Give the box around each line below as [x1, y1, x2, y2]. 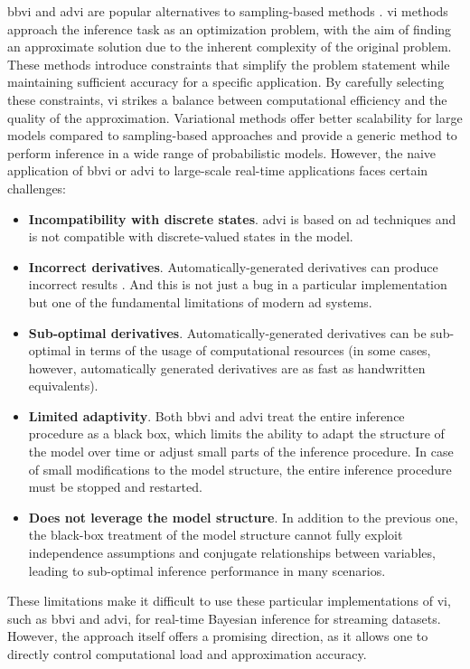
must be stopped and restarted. [28, 477, 202, 496]
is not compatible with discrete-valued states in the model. [28, 227, 353, 246]
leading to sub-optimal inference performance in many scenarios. [28, 561, 386, 579]
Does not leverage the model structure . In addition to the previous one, [28, 507, 458, 526]
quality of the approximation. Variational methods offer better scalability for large [7, 108, 463, 127]
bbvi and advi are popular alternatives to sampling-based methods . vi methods [7, 2, 448, 20]
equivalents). [28, 376, 99, 395]
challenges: [7, 178, 67, 197]
